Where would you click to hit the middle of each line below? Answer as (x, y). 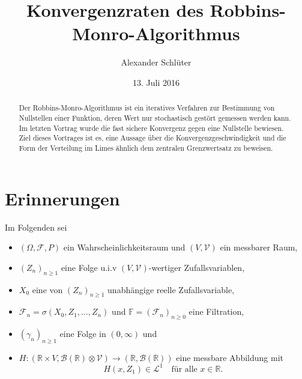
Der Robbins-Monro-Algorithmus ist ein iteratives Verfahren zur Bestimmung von (147, 108)
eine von (47, 289)
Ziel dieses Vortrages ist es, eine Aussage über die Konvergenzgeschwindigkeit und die (153, 138)
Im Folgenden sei (36, 227)
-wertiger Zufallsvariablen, (197, 267)
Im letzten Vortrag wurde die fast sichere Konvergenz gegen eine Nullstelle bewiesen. (151, 128)
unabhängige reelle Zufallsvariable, (171, 289)
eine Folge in (83, 334)
